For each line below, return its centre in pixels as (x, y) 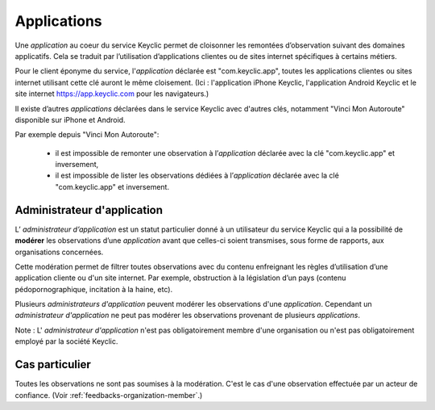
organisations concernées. (59, 252)
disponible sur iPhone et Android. (70, 119)
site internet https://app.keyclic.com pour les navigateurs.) (112, 94)
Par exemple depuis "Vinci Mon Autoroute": (87, 135)
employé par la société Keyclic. (66, 341)
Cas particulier (53, 364)
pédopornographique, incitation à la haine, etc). (94, 289)
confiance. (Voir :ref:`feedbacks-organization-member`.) (109, 395)
